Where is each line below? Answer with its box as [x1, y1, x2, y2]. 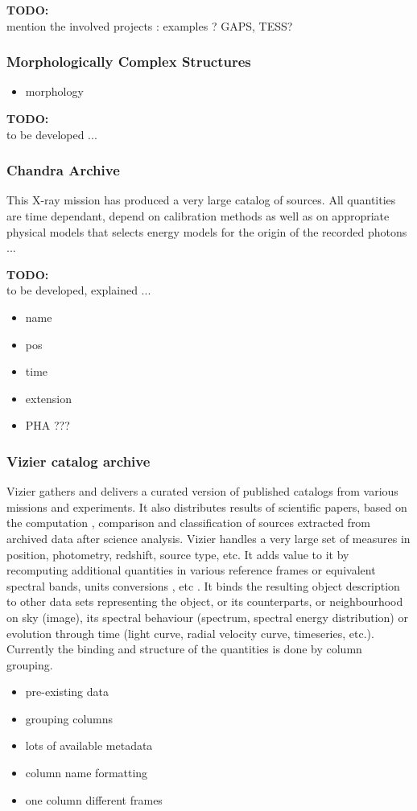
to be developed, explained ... [6, 282, 151, 298]
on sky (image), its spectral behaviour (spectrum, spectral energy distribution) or [6, 608, 408, 625]
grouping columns [25, 710, 114, 727]
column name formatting [25, 764, 148, 781]
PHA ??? [25, 417, 70, 434]
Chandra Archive [6, 160, 120, 180]
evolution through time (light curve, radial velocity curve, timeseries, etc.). [6, 624, 374, 641]
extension [25, 389, 72, 406]
